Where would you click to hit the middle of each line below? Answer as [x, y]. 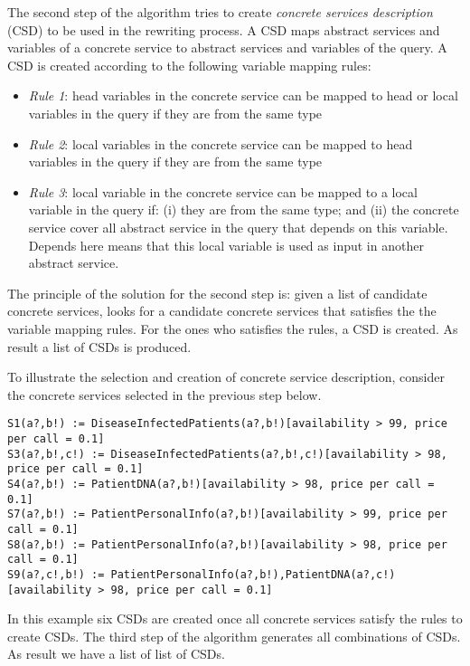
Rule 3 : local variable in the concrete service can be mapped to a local [223, 191]
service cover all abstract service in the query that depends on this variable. [238, 227]
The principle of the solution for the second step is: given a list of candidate [217, 293]
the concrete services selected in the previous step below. [164, 394]
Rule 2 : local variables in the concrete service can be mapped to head [221, 143]
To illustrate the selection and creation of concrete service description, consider [226, 377]
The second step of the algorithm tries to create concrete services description [220, 12]
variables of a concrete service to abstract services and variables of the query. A [227, 48]
